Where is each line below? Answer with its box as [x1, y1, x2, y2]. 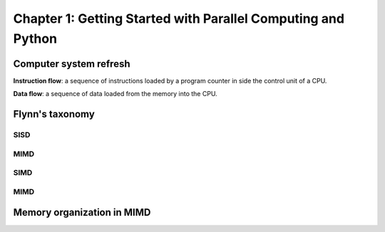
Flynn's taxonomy [13, 108, 96, 120]
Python [13, 31, 57, 46]
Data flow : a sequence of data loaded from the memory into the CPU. [13, 90, 217, 98]
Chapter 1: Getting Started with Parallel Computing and [13, 11, 345, 26]
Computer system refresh [13, 58, 130, 70]
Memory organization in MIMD [13, 206, 151, 218]
